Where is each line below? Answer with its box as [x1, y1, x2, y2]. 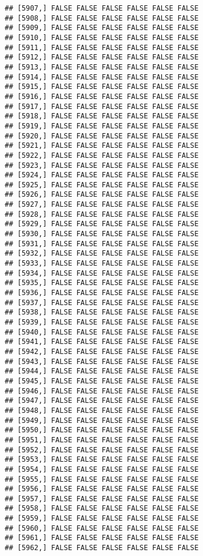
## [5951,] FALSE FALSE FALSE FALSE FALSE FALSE [5, 435, 199, 444]
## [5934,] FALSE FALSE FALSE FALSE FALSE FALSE [5, 269, 199, 277]
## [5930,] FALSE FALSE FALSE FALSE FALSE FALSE [5, 230, 199, 239]
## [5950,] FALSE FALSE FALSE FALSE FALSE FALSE [5, 426, 199, 435]
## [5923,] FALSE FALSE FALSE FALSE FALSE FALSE [5, 161, 199, 170]
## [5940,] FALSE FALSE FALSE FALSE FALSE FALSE [5, 327, 199, 336]
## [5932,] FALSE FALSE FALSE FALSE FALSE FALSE [5, 249, 199, 258]
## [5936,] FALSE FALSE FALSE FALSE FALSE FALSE [5, 289, 199, 297]
